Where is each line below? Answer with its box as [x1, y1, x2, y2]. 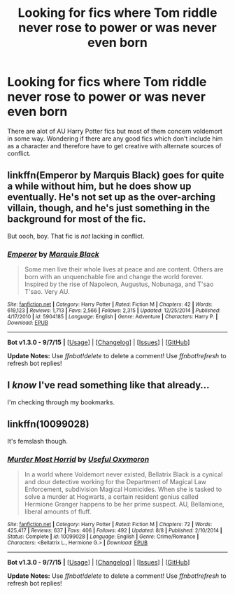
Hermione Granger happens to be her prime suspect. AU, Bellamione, [24, 500, 225, 508]
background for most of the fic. [7, 213, 147, 225]
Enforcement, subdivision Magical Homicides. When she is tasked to [24, 485, 222, 493]
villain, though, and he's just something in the [7, 202, 211, 214]
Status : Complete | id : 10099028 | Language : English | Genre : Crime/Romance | [7, 533, 199, 540]
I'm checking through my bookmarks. [7, 397, 115, 406]
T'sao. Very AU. [24, 288, 70, 296]
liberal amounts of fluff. [24, 507, 92, 516]
